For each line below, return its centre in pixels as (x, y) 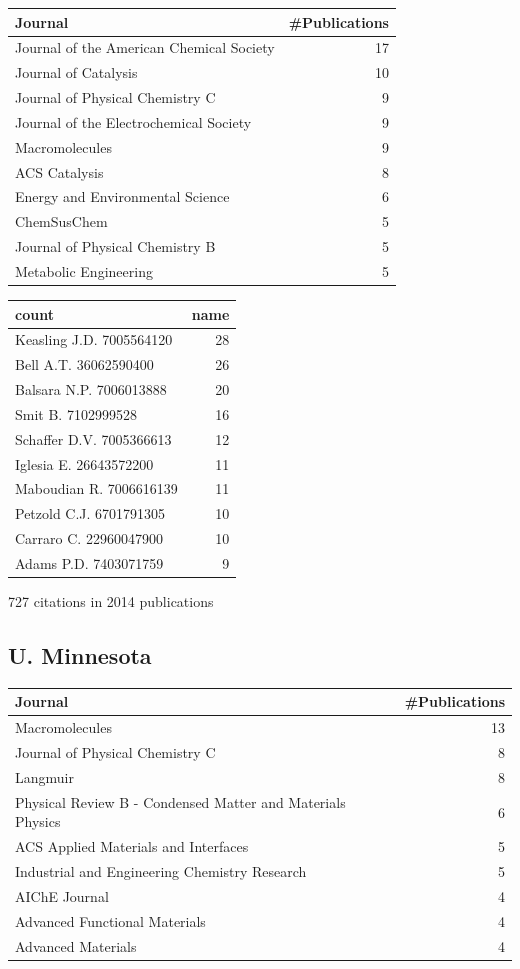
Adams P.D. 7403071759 (89, 562)
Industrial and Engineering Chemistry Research (161, 871)
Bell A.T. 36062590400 (84, 364)
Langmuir (44, 776)
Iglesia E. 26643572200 (84, 463)
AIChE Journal (62, 895)
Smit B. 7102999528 (76, 413)
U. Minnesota (80, 655)
